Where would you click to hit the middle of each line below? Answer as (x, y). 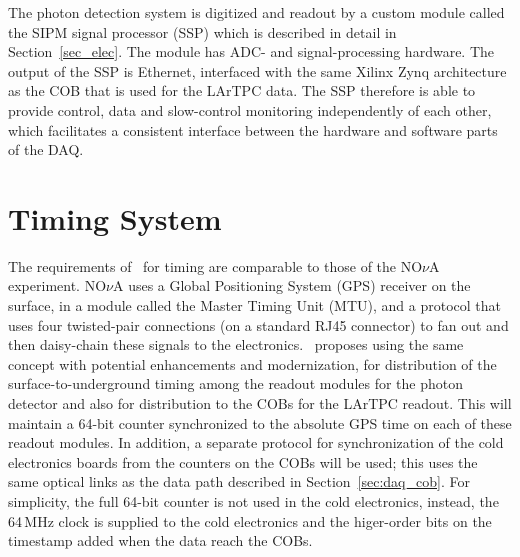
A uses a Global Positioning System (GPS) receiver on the (291, 285)
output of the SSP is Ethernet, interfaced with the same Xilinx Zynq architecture (257, 70)
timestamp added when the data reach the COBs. (160, 540)
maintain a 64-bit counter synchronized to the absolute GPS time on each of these (260, 422)
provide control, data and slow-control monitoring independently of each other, (250, 109)
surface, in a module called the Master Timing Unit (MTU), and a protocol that (255, 305)
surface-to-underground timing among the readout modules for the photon (236, 383)
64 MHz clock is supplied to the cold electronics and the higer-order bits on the (250, 520)
